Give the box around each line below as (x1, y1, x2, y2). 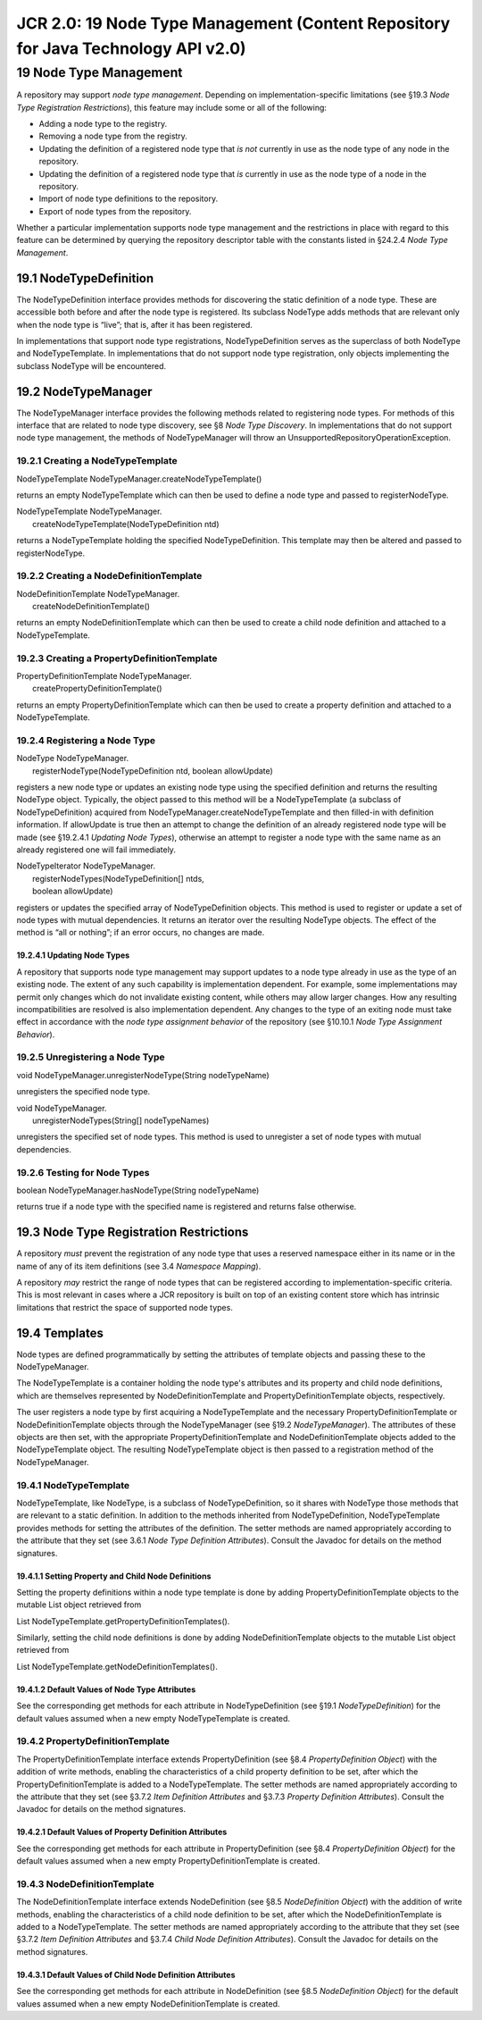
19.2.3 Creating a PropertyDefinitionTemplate (16, 652, 218, 665)
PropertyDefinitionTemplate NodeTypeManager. (16, 670, 192, 681)
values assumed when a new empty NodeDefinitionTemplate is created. (16, 1998, 280, 2009)
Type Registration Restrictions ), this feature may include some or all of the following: (16, 102, 328, 113)
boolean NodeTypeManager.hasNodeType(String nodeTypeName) (16, 1185, 260, 1195)
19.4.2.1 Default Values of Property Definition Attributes (16, 1827, 228, 1838)
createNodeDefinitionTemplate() (32, 601, 151, 612)
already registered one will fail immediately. (16, 844, 176, 855)
